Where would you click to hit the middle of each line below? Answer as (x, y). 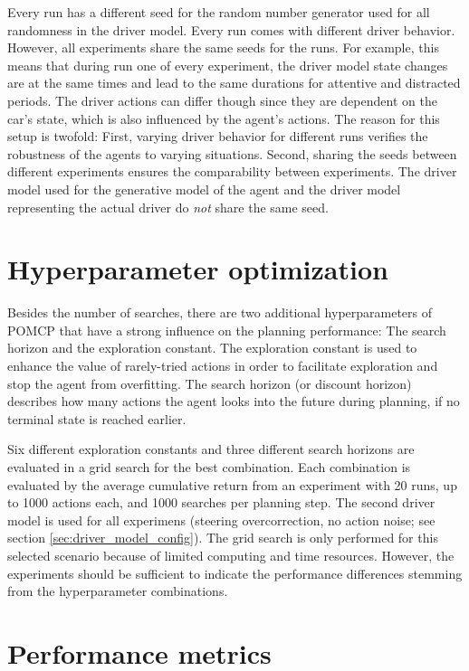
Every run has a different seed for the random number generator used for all (219, 12)
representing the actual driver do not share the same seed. (168, 207)
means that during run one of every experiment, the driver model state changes (228, 65)
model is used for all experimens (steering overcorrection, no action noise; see (221, 520)
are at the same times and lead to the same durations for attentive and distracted (234, 83)
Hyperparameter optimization (198, 269)
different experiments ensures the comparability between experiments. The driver (232, 171)
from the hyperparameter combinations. (118, 591)
